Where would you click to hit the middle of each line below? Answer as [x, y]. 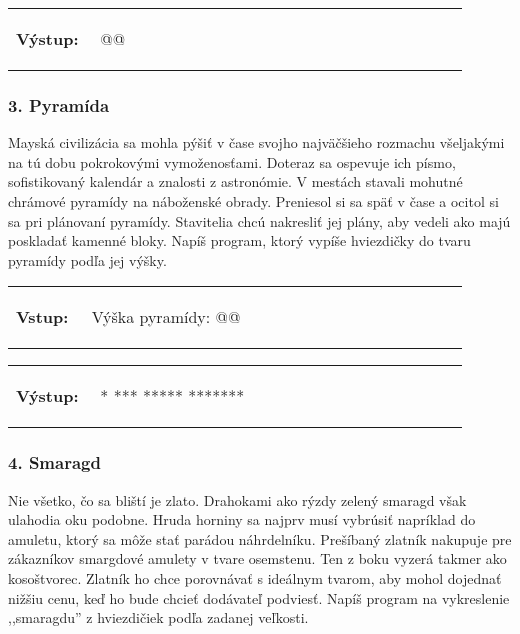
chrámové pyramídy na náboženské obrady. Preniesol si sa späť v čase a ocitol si [253, 201]
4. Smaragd [54, 462]
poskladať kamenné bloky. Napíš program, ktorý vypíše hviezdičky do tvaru [239, 240]
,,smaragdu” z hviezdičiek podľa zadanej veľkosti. [158, 617]
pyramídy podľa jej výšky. [87, 259]
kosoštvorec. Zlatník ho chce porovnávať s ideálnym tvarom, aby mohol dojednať [255, 577]
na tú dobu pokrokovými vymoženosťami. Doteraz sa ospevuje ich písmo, [232, 161]
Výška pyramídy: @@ [166, 317]
